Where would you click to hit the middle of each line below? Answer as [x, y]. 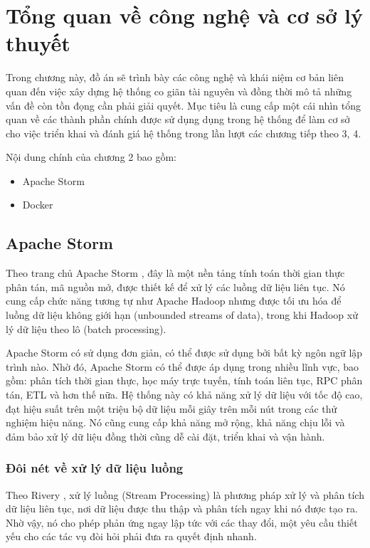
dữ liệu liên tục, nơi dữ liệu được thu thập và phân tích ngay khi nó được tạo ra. [182, 509]
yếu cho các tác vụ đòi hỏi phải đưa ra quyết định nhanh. [131, 536]
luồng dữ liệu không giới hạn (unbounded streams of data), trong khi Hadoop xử [182, 315]
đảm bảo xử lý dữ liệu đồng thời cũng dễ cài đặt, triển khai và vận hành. [165, 436]
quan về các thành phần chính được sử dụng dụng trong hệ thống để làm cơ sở [178, 119]
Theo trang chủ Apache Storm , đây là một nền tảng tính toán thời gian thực [175, 273]
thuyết [38, 43]
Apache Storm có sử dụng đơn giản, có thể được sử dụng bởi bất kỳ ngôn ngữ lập [184, 353]
